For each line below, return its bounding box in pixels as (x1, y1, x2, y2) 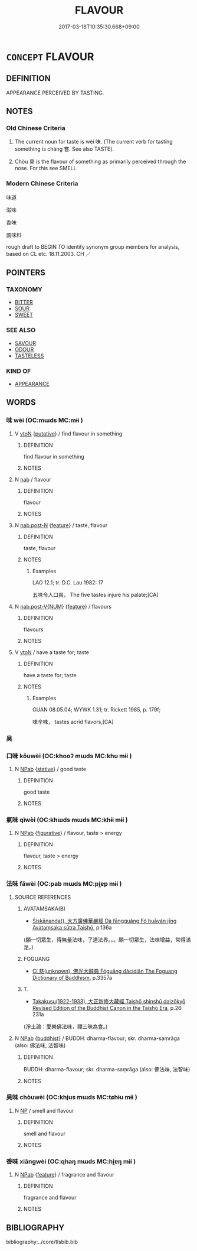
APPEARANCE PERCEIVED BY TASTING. (6, 89, 104, 96)
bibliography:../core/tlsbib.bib (6, 1238, 78, 1245)
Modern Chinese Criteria (6, 180, 78, 188)
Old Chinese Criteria (6, 124, 66, 132)
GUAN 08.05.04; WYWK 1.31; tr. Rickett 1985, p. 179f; (32, 706, 161, 713)
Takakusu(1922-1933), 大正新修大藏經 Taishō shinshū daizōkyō (32, 997, 186, 1005)
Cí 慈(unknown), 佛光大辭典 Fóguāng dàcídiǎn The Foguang (32, 967, 178, 974)
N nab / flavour (14, 476, 51, 483)
